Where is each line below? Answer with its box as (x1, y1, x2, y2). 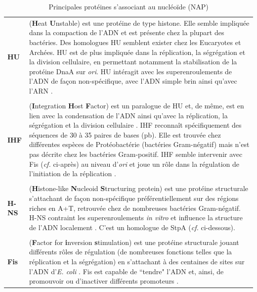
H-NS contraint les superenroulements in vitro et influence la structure (29, 212, 243, 223)
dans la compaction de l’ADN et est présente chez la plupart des (29, 27, 224, 38)
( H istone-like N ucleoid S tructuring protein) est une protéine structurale (29, 183, 249, 194)
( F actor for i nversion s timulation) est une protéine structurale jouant (29, 237, 239, 247)
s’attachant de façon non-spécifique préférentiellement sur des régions (29, 193, 239, 203)
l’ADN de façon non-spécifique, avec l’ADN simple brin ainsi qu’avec (29, 76, 237, 86)
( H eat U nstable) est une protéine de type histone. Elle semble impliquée (29, 17, 250, 28)
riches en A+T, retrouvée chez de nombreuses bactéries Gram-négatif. (29, 202, 241, 213)
